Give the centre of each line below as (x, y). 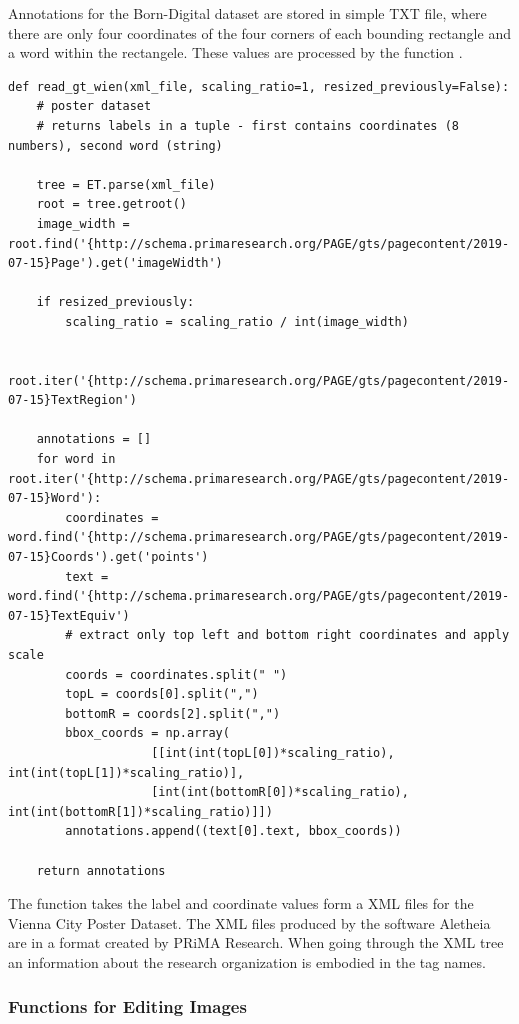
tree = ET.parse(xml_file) (126, 184)
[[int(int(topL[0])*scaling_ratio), (273, 752)
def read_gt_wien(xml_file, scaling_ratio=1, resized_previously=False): (259, 86)
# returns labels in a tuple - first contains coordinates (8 (248, 125)
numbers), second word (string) (115, 145)
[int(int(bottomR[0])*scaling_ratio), (280, 792)
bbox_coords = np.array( (147, 733)
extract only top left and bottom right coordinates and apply (294, 635)
